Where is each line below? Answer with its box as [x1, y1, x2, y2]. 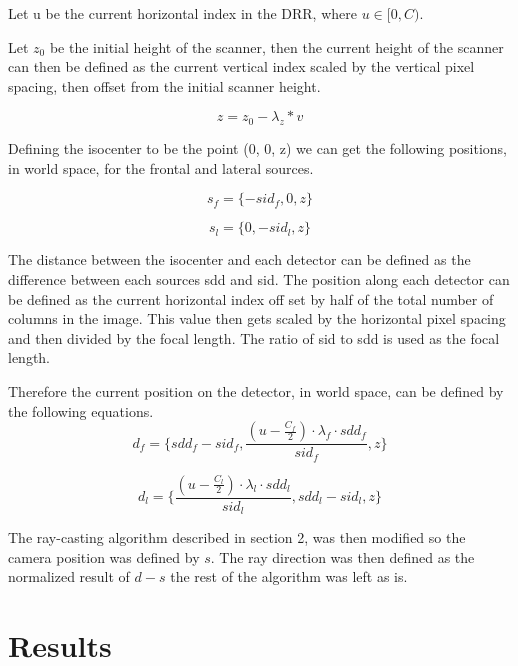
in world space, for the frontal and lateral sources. [8, 157, 314, 178]
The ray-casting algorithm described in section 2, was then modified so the [8, 527, 466, 548]
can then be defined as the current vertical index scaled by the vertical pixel [8, 56, 475, 77]
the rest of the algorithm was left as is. [170, 566, 408, 587]
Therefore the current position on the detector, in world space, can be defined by [8, 380, 504, 401]
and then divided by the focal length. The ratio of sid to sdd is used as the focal [8, 327, 500, 348]
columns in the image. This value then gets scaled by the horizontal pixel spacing [8, 308, 506, 329]
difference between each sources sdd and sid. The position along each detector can [8, 268, 510, 289]
